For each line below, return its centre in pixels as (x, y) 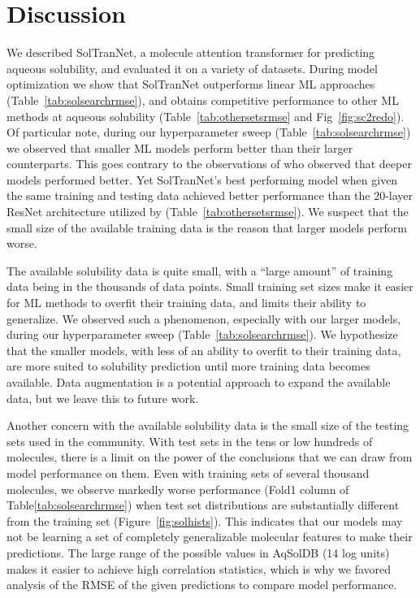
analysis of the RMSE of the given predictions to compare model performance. (202, 585)
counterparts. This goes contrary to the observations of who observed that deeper (209, 164)
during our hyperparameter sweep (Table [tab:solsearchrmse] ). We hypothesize (202, 334)
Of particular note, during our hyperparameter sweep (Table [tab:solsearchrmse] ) (209, 132)
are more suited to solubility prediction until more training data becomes (188, 366)
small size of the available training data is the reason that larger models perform (207, 227)
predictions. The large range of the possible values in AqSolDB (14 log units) (198, 552)
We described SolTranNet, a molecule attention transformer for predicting (191, 52)
